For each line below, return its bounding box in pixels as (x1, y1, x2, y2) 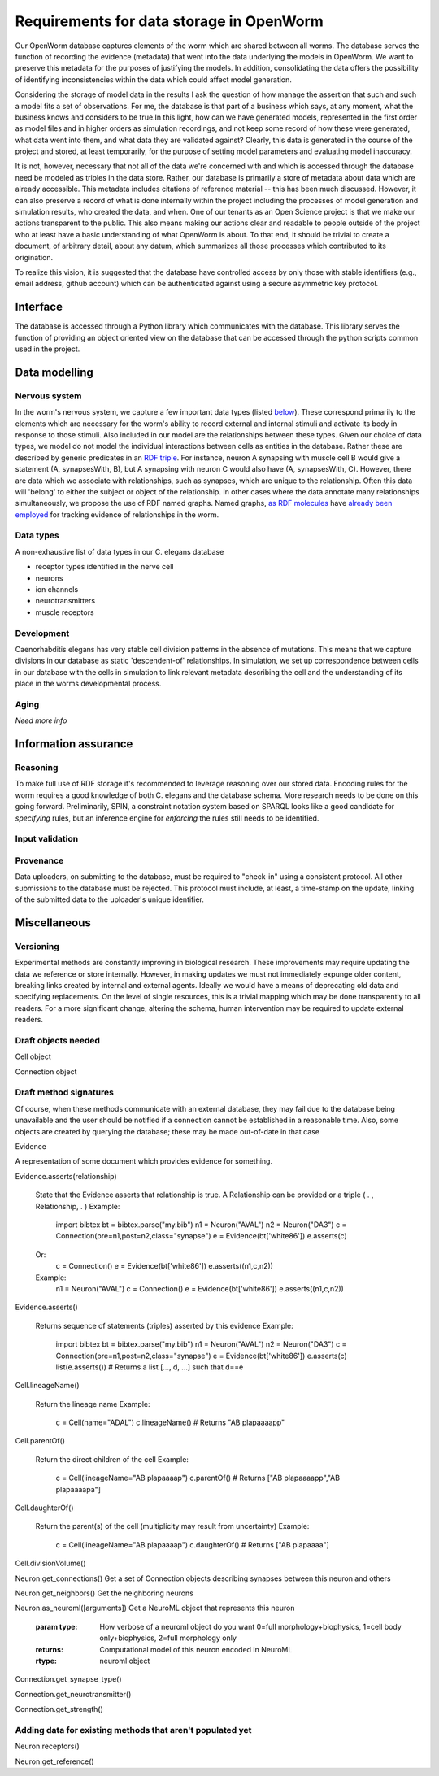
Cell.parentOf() (15, 1436, 65, 1446)
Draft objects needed (15, 1034, 101, 1046)
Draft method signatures (15, 1086, 114, 1098)
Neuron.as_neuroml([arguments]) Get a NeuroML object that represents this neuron (15, 1603, 295, 1613)
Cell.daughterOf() (15, 1503, 74, 1513)
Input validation (15, 834, 79, 845)
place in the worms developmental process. (15, 679, 162, 689)
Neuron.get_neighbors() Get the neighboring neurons (15, 1588, 194, 1598)
